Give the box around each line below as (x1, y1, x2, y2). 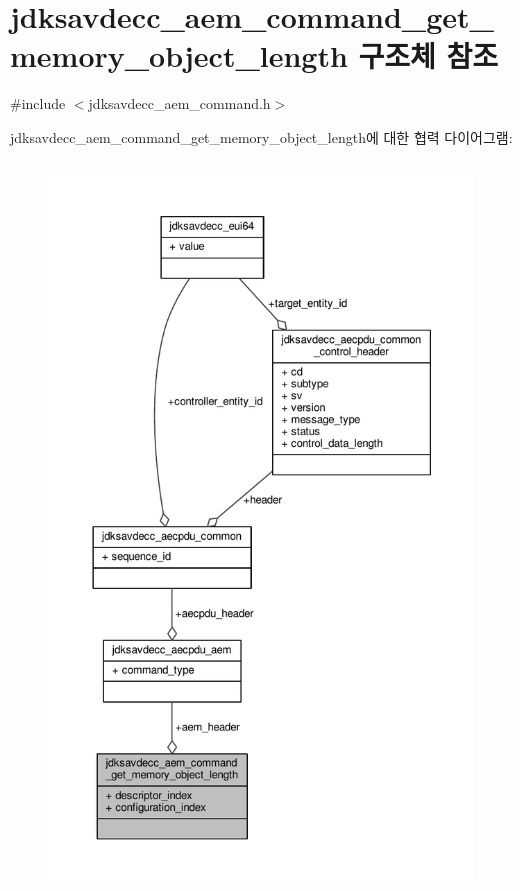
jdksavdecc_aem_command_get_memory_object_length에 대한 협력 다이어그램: (10, 126, 513, 147)
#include (10, 93, 66, 114)
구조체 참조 (358, 35, 499, 76)
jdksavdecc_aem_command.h (88, 93, 271, 114)
